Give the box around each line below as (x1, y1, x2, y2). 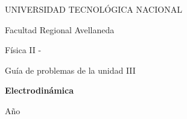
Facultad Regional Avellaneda (5, 23, 115, 36)
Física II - (5, 43, 42, 56)
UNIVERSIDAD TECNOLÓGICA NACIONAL (5, 3, 182, 15)
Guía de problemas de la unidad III (5, 63, 136, 76)
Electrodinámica (5, 84, 74, 97)
